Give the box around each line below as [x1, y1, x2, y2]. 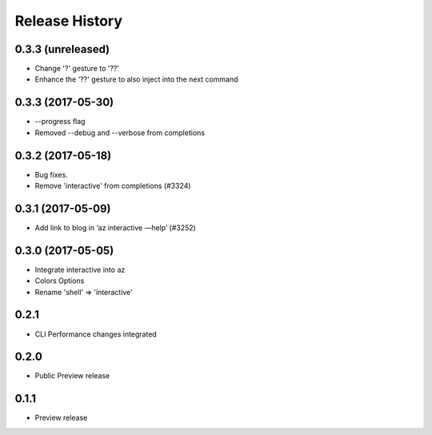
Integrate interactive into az [34, 265, 126, 274]
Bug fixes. [34, 170, 68, 179]
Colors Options [34, 276, 85, 285]
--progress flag [34, 117, 86, 126]
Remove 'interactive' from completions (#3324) [34, 181, 191, 191]
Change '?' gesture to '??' [34, 64, 120, 74]
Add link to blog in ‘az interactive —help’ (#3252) [34, 222, 196, 232]
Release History [14, 12, 123, 30]
